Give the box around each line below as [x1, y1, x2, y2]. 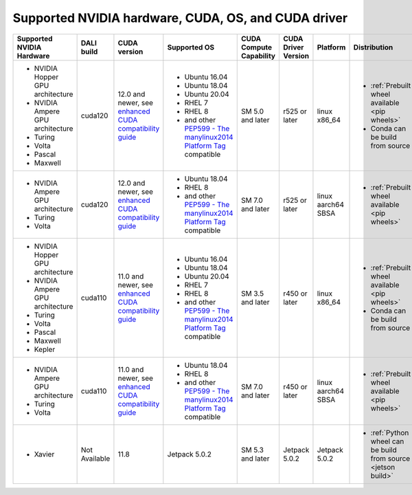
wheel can [370, 437, 404, 446]
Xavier [34, 449, 55, 459]
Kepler [34, 344, 56, 354]
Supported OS [167, 42, 215, 52]
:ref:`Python [370, 428, 409, 437]
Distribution [353, 42, 393, 52]
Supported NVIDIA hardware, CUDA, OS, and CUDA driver [12, 10, 348, 25]
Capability [240, 51, 276, 60]
